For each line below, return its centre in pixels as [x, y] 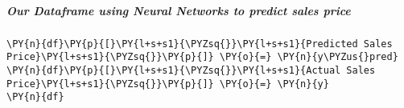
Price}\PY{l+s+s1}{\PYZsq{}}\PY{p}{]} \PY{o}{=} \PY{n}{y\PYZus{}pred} [202, 57]
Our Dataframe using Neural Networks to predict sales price [179, 10]
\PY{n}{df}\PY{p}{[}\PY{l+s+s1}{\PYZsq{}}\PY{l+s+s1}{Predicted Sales [200, 44]
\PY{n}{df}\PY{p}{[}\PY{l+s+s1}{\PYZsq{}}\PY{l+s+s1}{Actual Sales [191, 70]
